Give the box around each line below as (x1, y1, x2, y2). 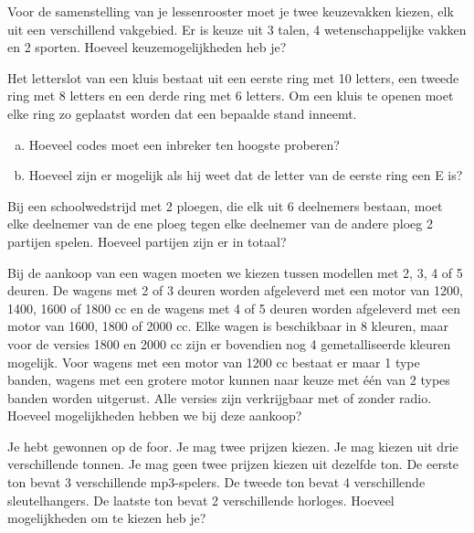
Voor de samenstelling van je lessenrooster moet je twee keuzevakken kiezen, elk (7, 2, 454, 20)
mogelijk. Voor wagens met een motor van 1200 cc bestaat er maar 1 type (7, 352, 420, 371)
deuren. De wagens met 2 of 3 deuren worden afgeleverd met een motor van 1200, (7, 281, 463, 300)
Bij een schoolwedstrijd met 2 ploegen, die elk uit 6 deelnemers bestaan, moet (7, 196, 443, 215)
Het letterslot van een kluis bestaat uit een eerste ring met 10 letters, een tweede (7, 68, 459, 87)
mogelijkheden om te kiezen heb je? (7, 508, 206, 528)
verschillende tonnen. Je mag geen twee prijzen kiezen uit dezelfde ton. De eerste (7, 454, 459, 474)
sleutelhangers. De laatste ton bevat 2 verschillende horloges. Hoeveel (7, 490, 395, 509)
